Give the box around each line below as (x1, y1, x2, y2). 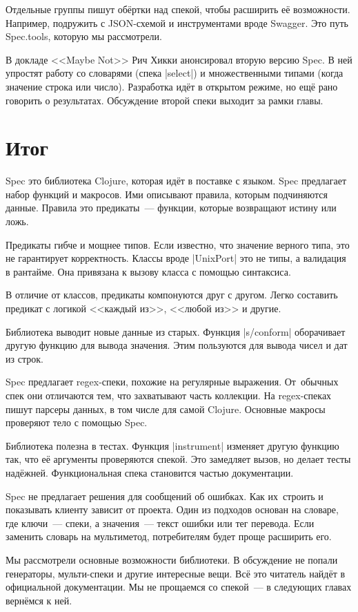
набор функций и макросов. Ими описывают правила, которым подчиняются (6, 187, 328, 201)
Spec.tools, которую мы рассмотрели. (6, 29, 162, 44)
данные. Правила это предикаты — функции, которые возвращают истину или (6, 200, 337, 215)
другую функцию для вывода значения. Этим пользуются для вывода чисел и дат (6, 338, 348, 352)
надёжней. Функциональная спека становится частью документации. (6, 465, 294, 479)
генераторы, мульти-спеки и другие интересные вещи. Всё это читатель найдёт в (6, 566, 346, 580)
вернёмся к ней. (6, 593, 72, 607)
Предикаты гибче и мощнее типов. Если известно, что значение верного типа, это (6, 237, 350, 251)
